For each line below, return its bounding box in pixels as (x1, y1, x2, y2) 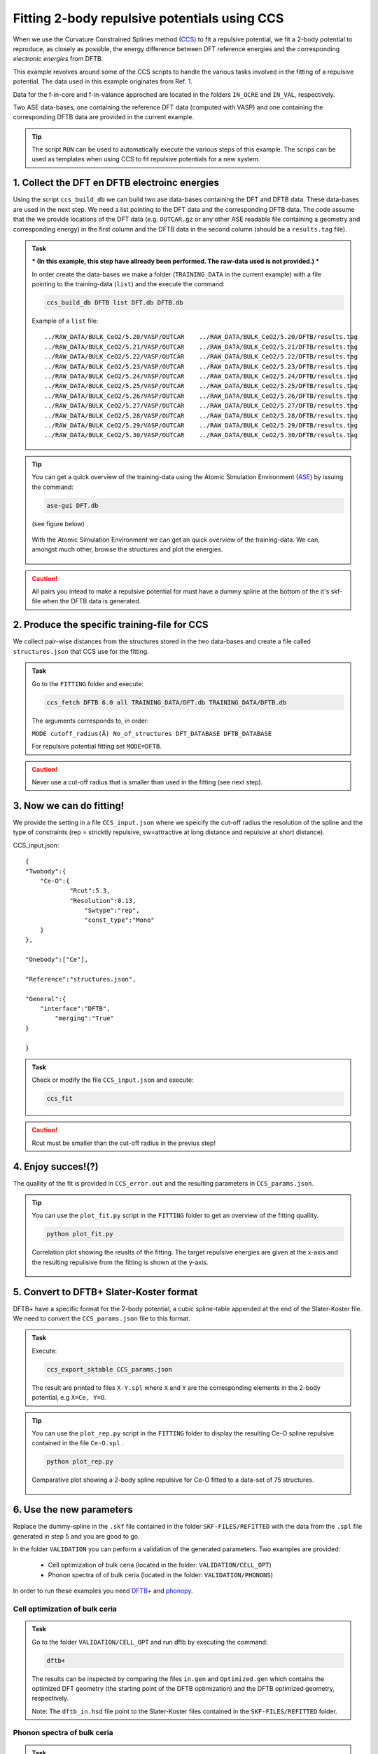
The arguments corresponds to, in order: (31, 716, 150, 725)
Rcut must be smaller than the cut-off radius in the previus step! (31, 1139, 216, 1147)
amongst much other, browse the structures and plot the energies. (31, 545, 223, 554)
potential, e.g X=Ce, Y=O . (31, 1393, 106, 1402)
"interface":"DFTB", (39, 1005, 111, 1012)
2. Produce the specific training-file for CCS (13, 619, 209, 631)
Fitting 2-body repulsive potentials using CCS (13, 11, 284, 26)
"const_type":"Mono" (84, 916, 155, 924)
